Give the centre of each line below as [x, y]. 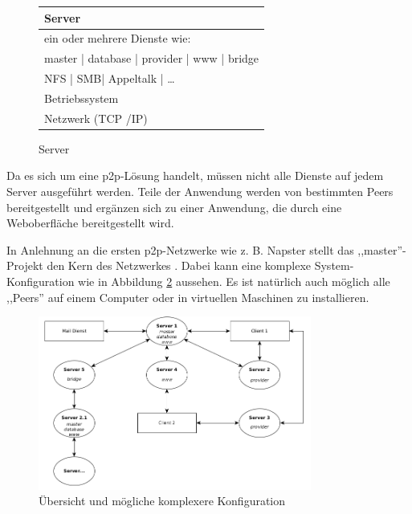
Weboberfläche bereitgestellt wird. [90, 223]
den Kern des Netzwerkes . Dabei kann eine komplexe [179, 265]
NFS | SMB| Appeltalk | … [110, 78]
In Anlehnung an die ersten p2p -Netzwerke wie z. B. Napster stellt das [180, 249]
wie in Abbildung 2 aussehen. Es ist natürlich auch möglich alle [234, 281]
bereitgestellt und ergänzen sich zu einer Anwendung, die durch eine [174, 207]
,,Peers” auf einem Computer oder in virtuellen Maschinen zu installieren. [188, 297]
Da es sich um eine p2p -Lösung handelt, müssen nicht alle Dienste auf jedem [195, 175]
